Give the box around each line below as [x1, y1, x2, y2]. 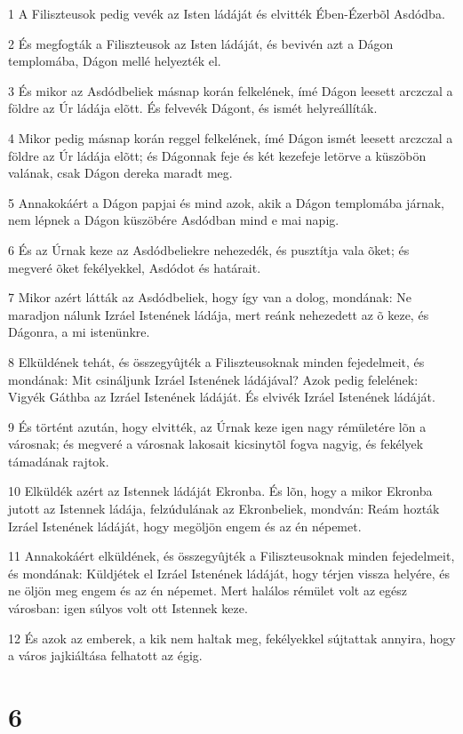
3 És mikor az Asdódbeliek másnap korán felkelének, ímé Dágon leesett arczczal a [8, 81, 453, 100]
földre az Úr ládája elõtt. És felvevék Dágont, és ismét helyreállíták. [8, 99, 378, 117]
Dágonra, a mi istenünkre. [8, 323, 150, 341]
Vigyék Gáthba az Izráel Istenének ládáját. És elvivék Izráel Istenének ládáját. [8, 387, 435, 406]
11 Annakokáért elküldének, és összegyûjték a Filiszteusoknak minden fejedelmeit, [8, 547, 455, 565]
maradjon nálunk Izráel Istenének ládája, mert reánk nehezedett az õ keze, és [8, 305, 429, 323]
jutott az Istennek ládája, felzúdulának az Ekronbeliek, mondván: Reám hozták [8, 499, 440, 518]
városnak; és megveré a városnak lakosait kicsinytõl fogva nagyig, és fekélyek [8, 435, 424, 453]
